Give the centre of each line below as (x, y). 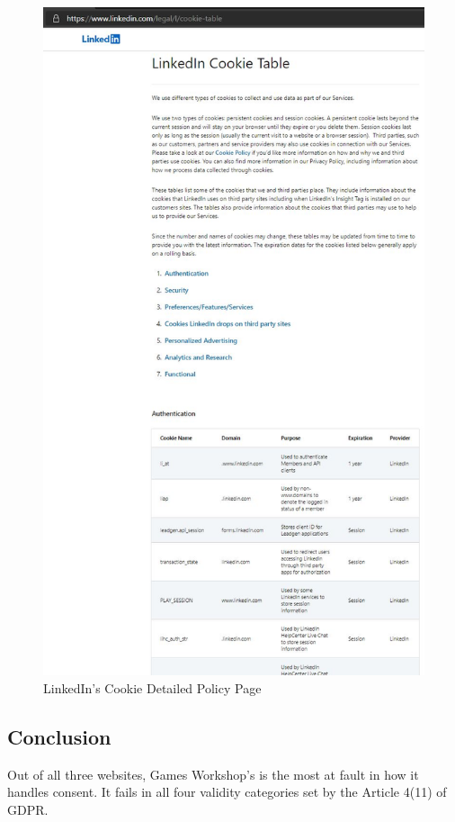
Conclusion (59, 736)
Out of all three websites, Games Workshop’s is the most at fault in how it (213, 774)
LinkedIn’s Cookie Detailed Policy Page (152, 687)
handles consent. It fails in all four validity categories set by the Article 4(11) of (227, 792)
